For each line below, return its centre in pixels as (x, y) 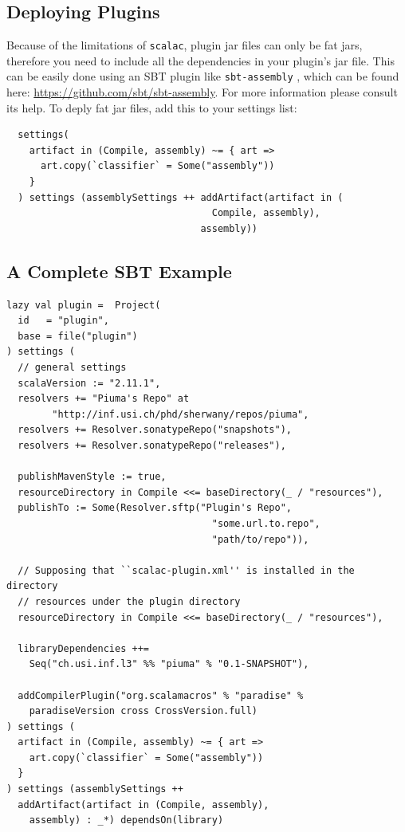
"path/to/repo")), (260, 539)
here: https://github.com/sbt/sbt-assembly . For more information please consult (202, 92)
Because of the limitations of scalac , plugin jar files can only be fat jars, (185, 45)
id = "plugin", (63, 321)
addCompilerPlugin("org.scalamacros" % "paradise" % (161, 695)
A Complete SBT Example (119, 271)
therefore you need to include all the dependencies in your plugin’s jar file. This (201, 60)
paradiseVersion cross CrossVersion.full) (143, 711)
